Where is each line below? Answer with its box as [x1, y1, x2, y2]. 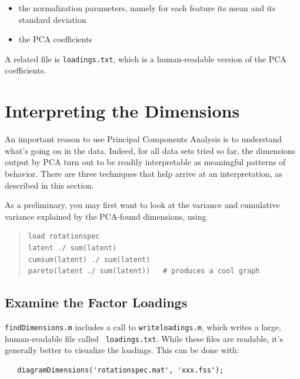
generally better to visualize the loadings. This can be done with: [5, 344, 239, 356]
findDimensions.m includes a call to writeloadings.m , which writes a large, [5, 320, 281, 333]
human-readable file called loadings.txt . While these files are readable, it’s [5, 332, 283, 344]
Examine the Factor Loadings [5, 293, 188, 311]
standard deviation [18, 13, 86, 25]
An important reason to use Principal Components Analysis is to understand [5, 133, 282, 145]
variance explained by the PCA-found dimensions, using [5, 210, 206, 222]
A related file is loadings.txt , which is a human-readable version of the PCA [5, 52, 286, 65]
